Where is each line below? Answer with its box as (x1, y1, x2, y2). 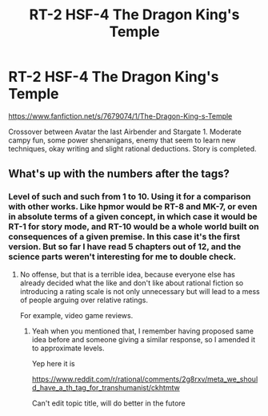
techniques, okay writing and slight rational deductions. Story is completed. (8, 143, 258, 153)
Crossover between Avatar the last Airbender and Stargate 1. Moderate (8, 127, 242, 136)
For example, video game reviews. (19, 310, 134, 320)
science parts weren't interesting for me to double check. (8, 251, 237, 262)
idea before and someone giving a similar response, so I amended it (31, 334, 256, 344)
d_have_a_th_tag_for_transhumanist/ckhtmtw (31, 382, 180, 392)
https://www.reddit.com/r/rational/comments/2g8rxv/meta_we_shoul (31, 374, 258, 384)
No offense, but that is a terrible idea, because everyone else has (19, 269, 236, 279)
